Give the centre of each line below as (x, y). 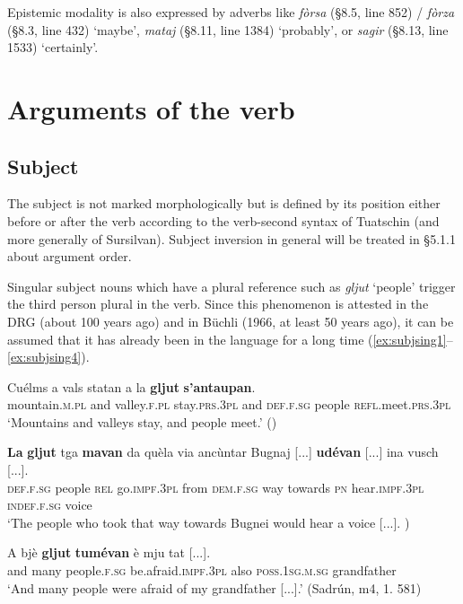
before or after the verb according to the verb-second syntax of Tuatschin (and (223, 220)
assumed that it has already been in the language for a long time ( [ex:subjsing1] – (230, 339)
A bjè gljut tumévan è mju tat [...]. (109, 552)
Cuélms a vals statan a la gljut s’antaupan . (131, 386)
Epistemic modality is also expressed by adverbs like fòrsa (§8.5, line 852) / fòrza (231, 12)
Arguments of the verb (151, 108)
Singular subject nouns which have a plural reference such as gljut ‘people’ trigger (231, 286)
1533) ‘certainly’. (53, 47)
